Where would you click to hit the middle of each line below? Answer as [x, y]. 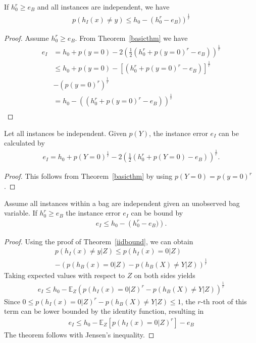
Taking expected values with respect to [64, 275]
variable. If [21, 213]
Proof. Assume [27, 38]
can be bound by [157, 213]
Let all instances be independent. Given [65, 133]
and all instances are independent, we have [103, 7]
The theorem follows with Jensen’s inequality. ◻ [79, 334]
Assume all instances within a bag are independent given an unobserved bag [122, 203]
